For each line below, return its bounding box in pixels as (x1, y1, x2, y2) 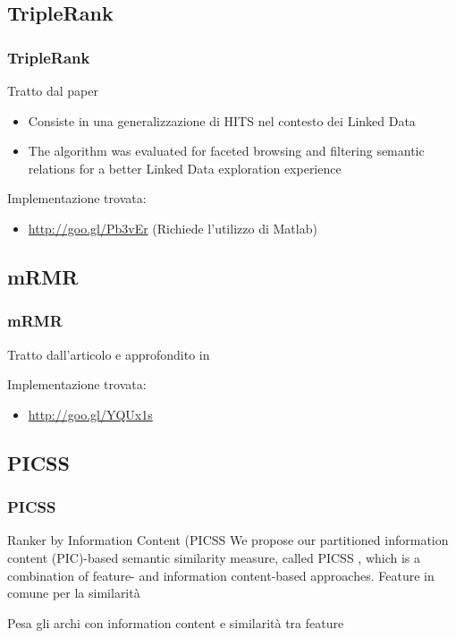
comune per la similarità (7, 583, 140, 602)
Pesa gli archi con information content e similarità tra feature (7, 613, 344, 632)
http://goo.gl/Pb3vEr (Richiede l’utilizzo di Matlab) (28, 218, 317, 237)
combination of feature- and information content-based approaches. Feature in (7, 566, 435, 584)
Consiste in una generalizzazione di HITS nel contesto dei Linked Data (28, 111, 416, 130)
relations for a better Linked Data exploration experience (28, 158, 342, 177)
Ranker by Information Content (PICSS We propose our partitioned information (7, 531, 449, 549)
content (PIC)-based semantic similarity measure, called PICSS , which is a (7, 548, 421, 566)
